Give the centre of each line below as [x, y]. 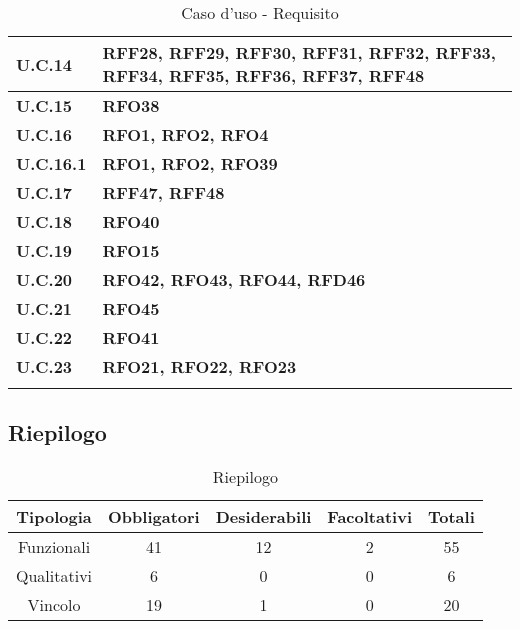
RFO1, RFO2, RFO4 [185, 134]
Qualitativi [54, 576]
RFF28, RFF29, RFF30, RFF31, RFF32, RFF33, [299, 52]
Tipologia [54, 517]
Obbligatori [154, 517]
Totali [451, 517]
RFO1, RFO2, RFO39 [190, 163]
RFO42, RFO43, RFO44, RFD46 [234, 279]
